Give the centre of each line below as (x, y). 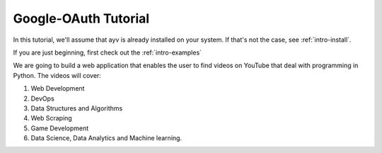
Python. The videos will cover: (57, 75)
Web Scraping (51, 118)
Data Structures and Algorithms (77, 108)
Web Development (58, 89)
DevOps (42, 98)
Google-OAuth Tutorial (81, 18)
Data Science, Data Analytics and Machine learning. (106, 138)
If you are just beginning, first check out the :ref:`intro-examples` (107, 52)
